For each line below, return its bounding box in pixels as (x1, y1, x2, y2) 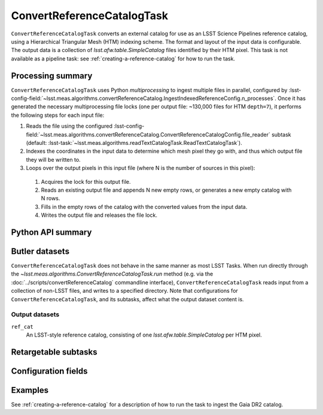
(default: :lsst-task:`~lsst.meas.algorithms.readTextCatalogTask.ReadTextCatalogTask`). (26, 139, 242, 146)
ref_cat (11, 323, 34, 330)
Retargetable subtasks (11, 347, 98, 357)
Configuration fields (11, 366, 88, 376)
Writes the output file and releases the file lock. (41, 211, 158, 219)
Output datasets (11, 310, 60, 319)
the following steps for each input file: (11, 111, 105, 119)
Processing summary (11, 71, 93, 81)
